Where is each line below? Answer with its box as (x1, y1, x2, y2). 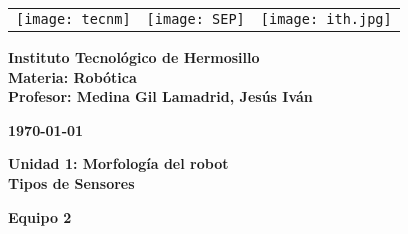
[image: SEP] (146, 11, 245, 27)
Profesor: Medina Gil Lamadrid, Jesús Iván (8, 86, 313, 107)
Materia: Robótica (8, 66, 137, 87)
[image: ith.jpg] (260, 11, 392, 27)
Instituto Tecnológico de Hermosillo (8, 47, 260, 67)
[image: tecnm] (16, 11, 131, 27)
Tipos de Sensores (8, 172, 135, 193)
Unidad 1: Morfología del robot (8, 153, 229, 174)
